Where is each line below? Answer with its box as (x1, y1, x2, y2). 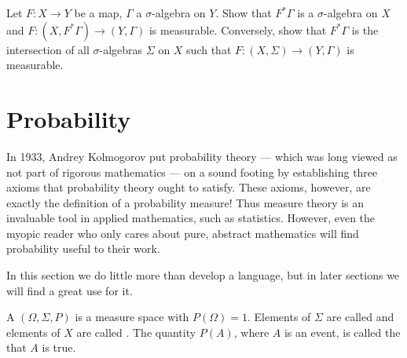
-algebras (99, 41, 143, 57)
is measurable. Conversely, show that (148, 21, 327, 38)
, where (233, 323, 269, 340)
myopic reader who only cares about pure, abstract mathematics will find (6, 225, 359, 241)
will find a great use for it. (6, 282, 133, 298)
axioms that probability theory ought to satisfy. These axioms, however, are (6, 179, 371, 195)
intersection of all (6, 41, 90, 57)
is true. (42, 339, 76, 356)
